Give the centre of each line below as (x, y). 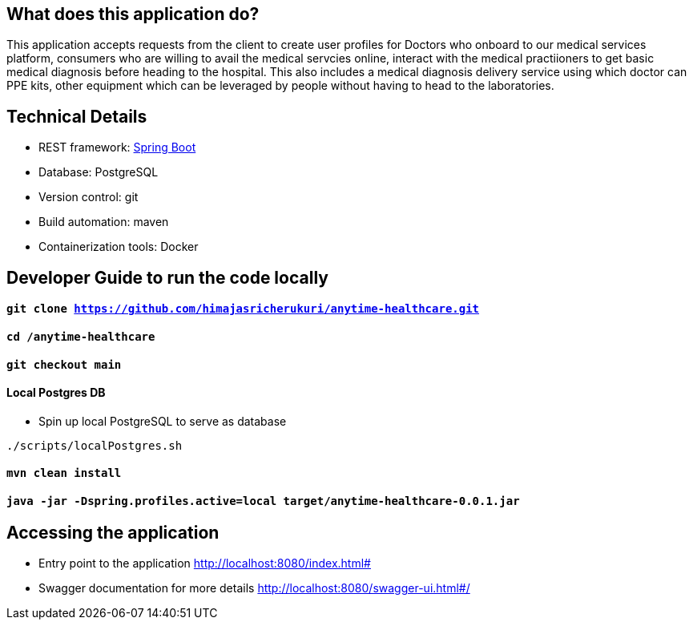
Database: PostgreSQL (99, 172)
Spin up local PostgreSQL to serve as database (163, 421)
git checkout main (64, 364)
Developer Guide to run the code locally (167, 277)
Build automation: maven (104, 222)
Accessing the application (113, 532)
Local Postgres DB (56, 393)
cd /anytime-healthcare (81, 336)
